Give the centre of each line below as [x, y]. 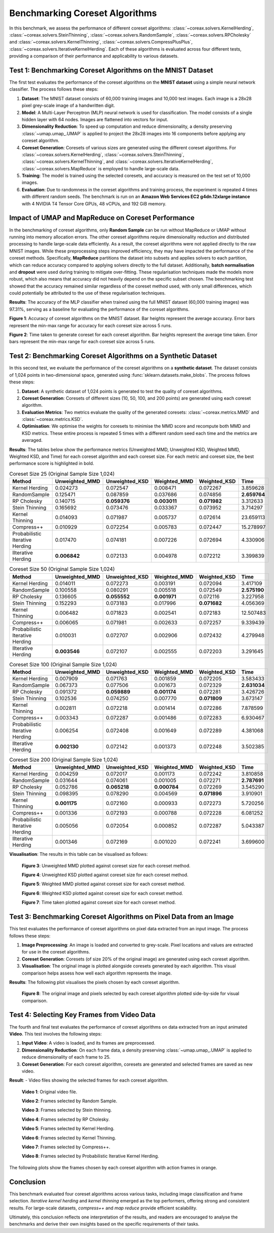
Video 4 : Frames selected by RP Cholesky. [66, 1119]
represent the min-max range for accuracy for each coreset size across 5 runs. [90, 325]
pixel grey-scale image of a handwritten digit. [68, 106]
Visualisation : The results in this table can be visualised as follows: [78, 854]
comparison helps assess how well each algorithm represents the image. [97, 973]
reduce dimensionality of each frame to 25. [66, 1057]
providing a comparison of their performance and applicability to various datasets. [94, 56]
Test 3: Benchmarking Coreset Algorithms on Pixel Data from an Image [121, 917]
